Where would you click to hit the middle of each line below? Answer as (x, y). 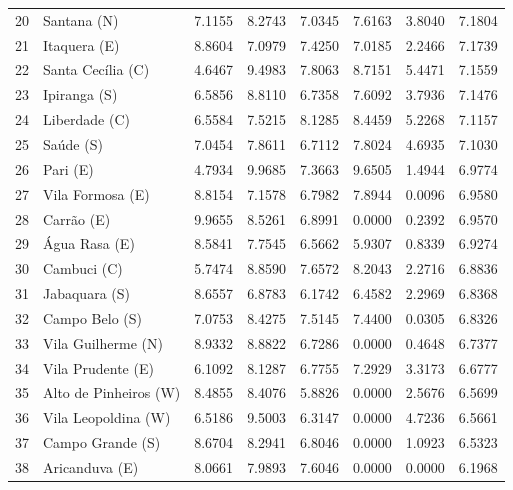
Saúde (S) (73, 143)
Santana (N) (81, 19)
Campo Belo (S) (92, 317)
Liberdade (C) (86, 119)
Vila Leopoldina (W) (107, 417)
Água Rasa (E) (89, 243)
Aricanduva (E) (91, 466)
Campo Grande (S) (102, 442)
